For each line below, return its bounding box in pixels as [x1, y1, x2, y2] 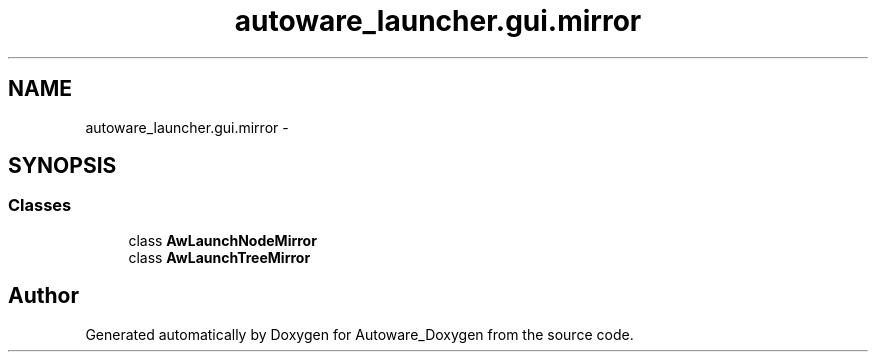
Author [8, 283, 79, 309]
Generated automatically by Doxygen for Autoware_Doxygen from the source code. [85, 325, 634, 343]
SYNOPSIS [8, 153, 117, 179]
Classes [8, 195, 72, 216]
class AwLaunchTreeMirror [128, 248, 311, 266]
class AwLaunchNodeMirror [128, 231, 317, 249]
